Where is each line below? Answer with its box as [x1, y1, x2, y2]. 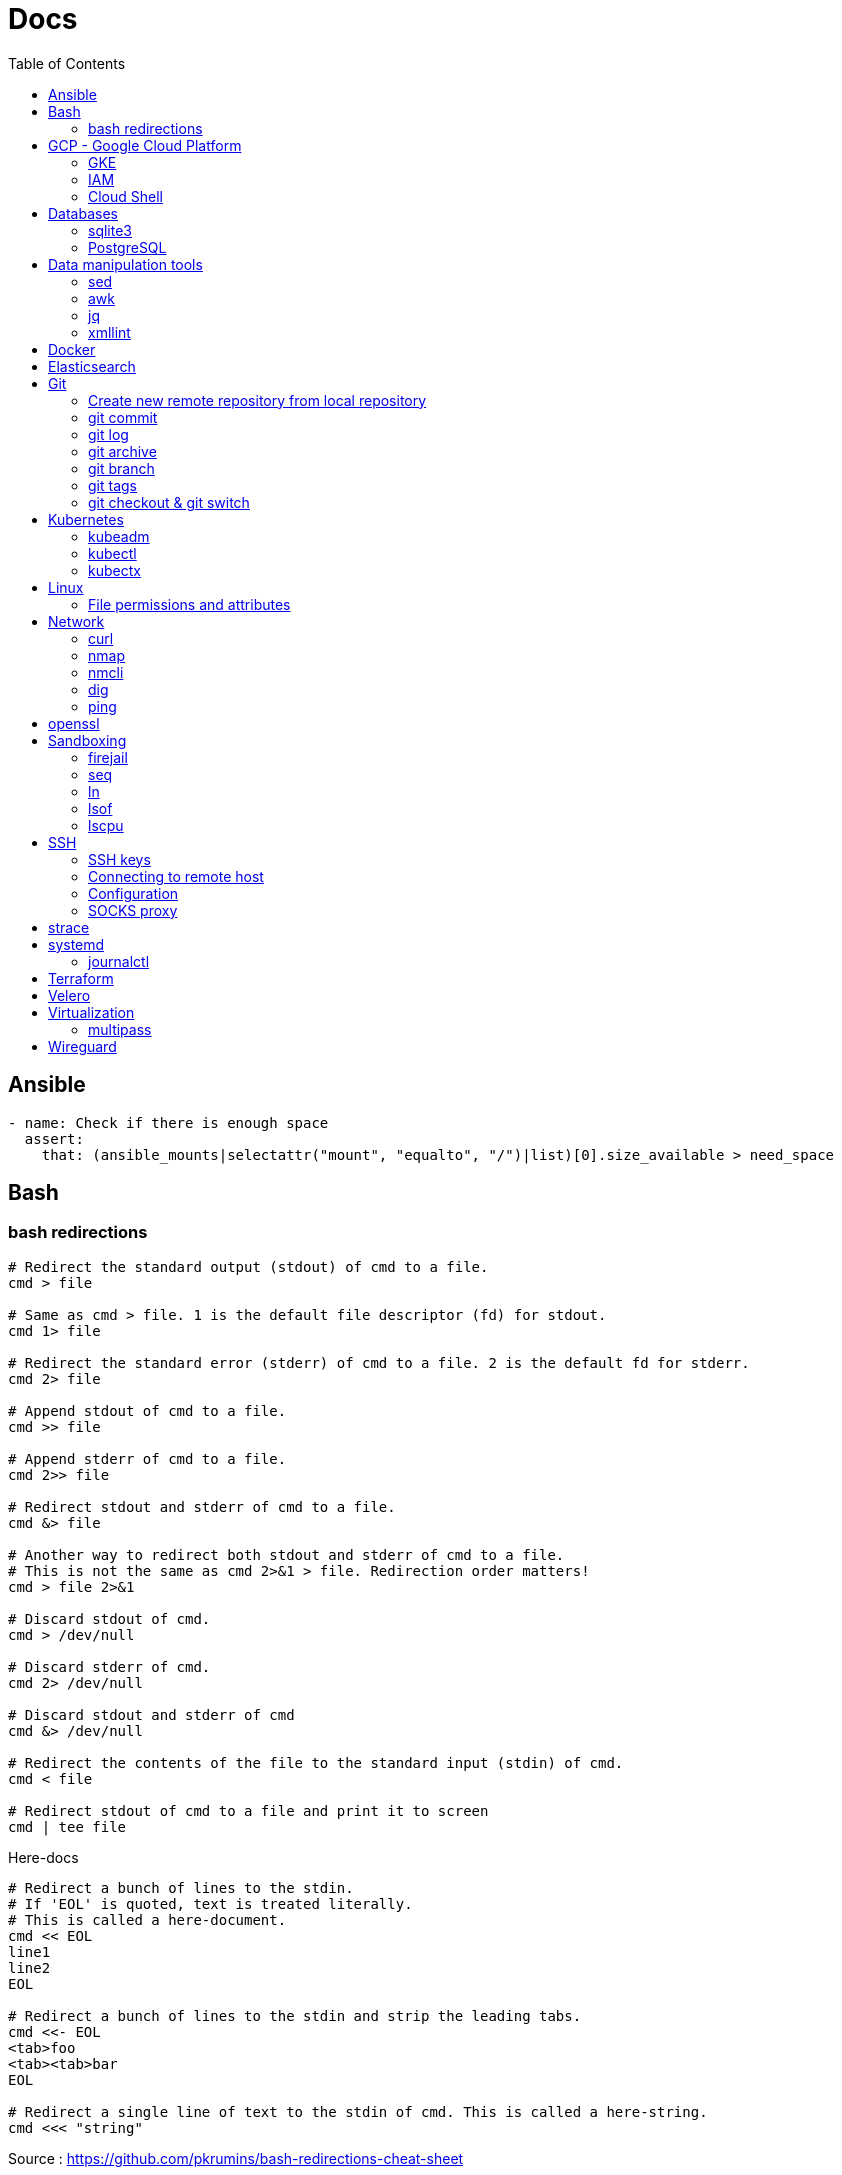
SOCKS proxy [88, 901, 178, 919]
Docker [48, 340, 96, 358]
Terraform [48, 969, 114, 987]
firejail [88, 748, 128, 766]
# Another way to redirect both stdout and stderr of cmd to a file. [8, 1546, 565, 1563]
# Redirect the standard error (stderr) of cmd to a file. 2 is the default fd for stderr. [8, 1354, 750, 1371]
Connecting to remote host [88, 867, 264, 885]
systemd [48, 935, 105, 953]
